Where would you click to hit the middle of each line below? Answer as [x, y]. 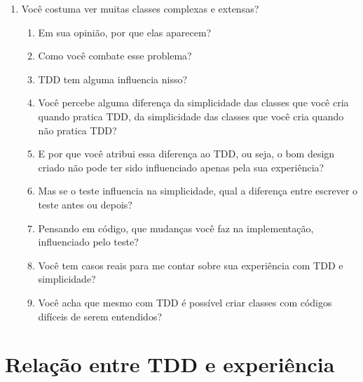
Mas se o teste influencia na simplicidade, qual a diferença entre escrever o [198, 191]
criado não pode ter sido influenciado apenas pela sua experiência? [181, 167]
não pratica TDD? [77, 130]
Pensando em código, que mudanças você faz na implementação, [176, 228]
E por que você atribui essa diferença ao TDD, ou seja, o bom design [186, 154]
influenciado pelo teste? [88, 242]
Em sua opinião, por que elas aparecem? [125, 32]
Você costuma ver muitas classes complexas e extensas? [140, 8]
